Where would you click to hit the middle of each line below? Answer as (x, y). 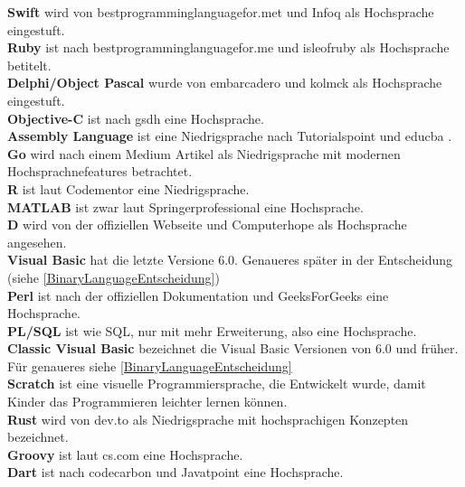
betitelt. (29, 65)
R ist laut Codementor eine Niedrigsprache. (128, 188)
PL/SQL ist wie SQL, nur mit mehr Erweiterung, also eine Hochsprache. (212, 330)
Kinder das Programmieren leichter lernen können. (147, 402)
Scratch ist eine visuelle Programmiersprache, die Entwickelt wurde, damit (217, 384)
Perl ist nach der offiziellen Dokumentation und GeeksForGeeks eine (198, 295)
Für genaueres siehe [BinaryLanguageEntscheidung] (150, 365)
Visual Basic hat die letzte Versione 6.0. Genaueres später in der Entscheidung (230, 260)
